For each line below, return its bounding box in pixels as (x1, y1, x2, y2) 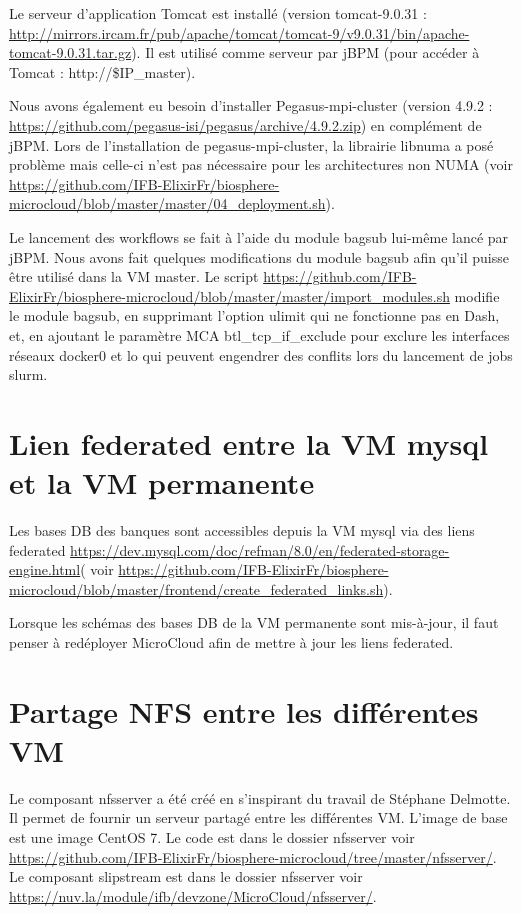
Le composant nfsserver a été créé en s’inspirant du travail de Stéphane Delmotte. (9, 787, 511, 808)
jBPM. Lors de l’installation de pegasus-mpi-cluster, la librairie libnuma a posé (9, 134, 494, 155)
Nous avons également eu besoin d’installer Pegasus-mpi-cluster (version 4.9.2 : (9, 95, 493, 116)
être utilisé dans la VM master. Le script (9, 266, 259, 287)
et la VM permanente (9, 462, 315, 503)
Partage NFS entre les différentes (9, 690, 479, 731)
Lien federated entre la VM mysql (9, 422, 489, 463)
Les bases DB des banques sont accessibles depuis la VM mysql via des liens (9, 520, 475, 540)
